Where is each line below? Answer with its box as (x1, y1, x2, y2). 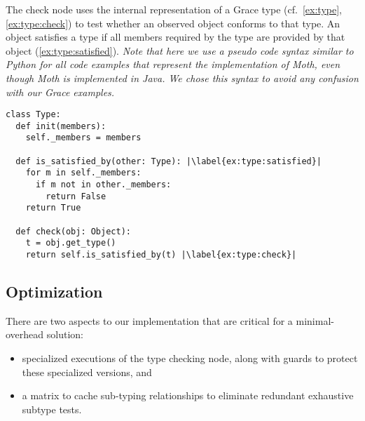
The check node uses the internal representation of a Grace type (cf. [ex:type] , (6, 2, 342, 16)
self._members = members (25, 133, 142, 143)
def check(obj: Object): (15, 226, 131, 236)
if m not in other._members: (35, 180, 172, 190)
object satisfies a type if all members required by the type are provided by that (6, 29, 345, 44)
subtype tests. (22, 401, 82, 416)
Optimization (6, 281, 103, 302)
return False (46, 191, 106, 201)
